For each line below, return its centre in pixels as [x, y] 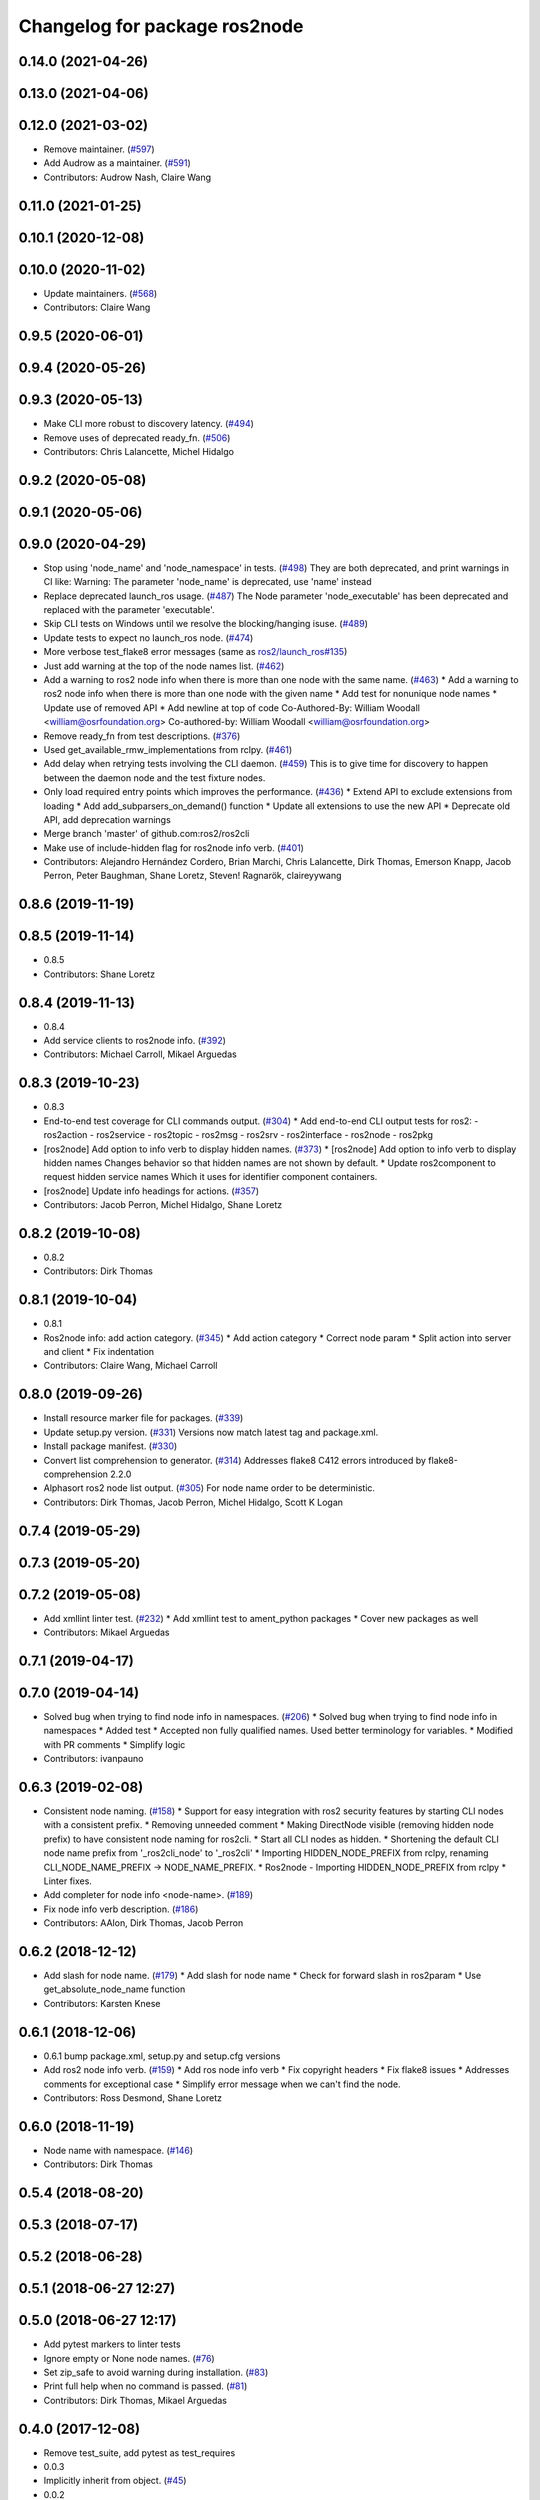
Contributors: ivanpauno [93, 1759]
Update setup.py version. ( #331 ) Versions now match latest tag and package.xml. [211, 1432]
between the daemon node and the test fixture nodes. [154, 777]
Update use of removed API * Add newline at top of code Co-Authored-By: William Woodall [231, 707]
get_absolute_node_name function [114, 1989]
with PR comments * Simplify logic [114, 1744]
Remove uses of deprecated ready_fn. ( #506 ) [137, 437]
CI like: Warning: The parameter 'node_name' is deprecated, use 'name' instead [207, 582]
